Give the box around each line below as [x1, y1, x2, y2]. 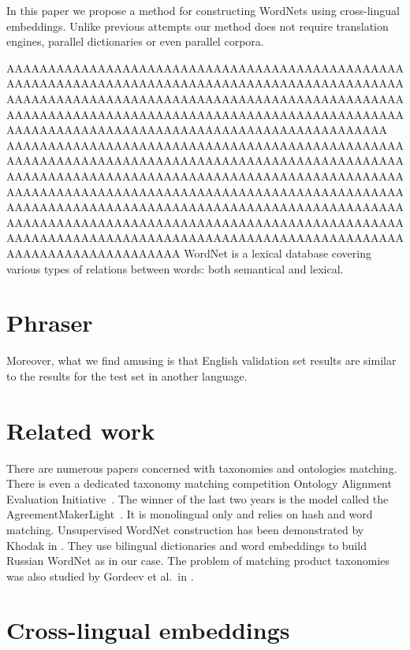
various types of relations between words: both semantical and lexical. [6, 260, 344, 277]
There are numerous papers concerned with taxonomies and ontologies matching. [6, 459, 397, 476]
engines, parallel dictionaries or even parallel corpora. [6, 33, 264, 50]
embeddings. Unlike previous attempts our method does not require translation [6, 17, 389, 34]
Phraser [6, 306, 93, 339]
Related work [6, 414, 155, 446]
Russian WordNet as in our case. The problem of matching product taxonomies [6, 552, 390, 569]
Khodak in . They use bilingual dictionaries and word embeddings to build [6, 537, 367, 553]
